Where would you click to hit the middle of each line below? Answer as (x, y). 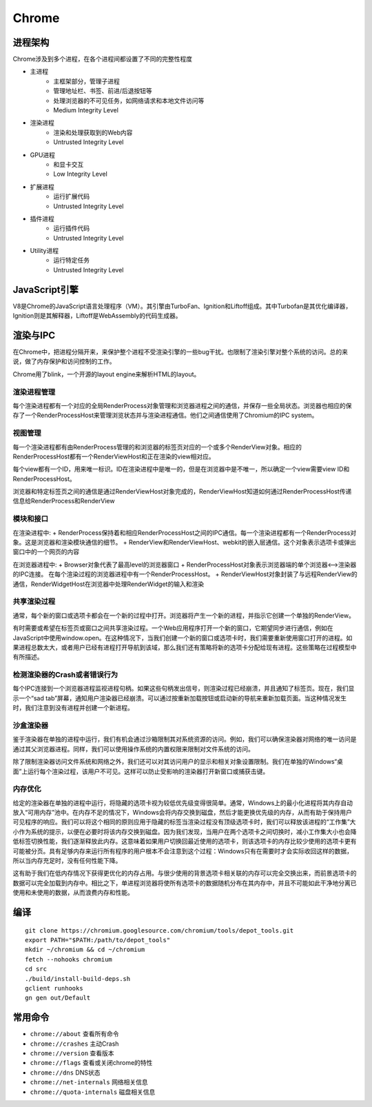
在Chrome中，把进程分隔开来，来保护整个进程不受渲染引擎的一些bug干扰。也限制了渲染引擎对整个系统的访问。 (171, 352)
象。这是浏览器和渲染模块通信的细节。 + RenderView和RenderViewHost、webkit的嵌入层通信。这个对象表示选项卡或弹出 (184, 542)
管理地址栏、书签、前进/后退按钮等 (103, 91)
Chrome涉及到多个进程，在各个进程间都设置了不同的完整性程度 (103, 59)
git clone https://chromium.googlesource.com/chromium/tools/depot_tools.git (159, 930)
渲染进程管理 (34, 392)
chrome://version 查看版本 (72, 1053)
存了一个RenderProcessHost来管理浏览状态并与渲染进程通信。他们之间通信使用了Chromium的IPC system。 (165, 415)
